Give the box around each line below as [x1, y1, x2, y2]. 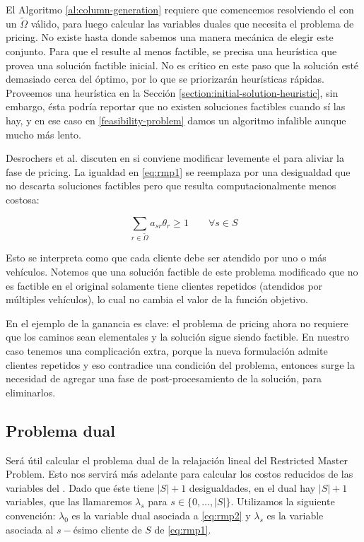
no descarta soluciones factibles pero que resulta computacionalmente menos [6, 178, 336, 193]
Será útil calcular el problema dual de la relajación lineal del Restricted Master [6, 452, 348, 467]
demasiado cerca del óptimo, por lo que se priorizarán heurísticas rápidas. [6, 71, 324, 86]
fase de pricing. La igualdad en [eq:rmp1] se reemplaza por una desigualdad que [6, 164, 351, 179]
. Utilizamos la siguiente [230, 494, 335, 509]
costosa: [6, 192, 40, 206]
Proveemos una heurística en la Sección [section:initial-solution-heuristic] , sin [6, 85, 339, 100]
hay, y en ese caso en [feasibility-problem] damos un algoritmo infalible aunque [6, 112, 346, 127]
